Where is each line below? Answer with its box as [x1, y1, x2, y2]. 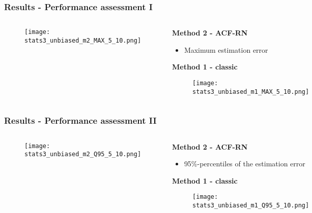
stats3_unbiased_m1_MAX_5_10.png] [192, 88, 309, 95]
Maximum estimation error [184, 44, 268, 55]
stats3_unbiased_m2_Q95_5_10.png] [24, 151, 141, 158]
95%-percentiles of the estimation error [184, 158, 305, 169]
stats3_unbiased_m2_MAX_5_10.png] [24, 37, 141, 44]
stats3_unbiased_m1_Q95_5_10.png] [192, 201, 309, 209]
